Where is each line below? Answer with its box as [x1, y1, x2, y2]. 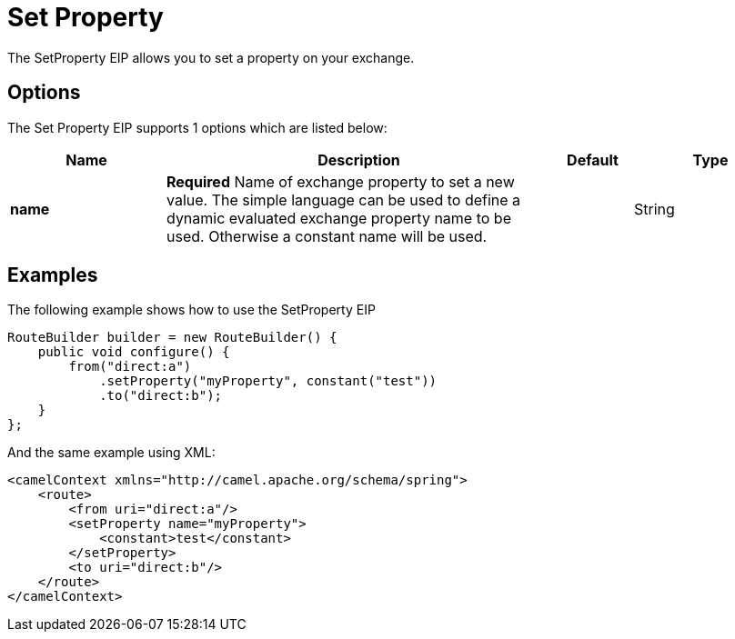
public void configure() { [37, 344, 230, 360]
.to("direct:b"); [99, 388, 223, 404]
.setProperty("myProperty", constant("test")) [99, 374, 438, 389]
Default [567, 150, 619, 169]
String [634, 199, 675, 218]
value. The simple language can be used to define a [166, 190, 521, 209]
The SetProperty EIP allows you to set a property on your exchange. [7, 49, 415, 65]
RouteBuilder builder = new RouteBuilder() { [7, 330, 337, 345]
